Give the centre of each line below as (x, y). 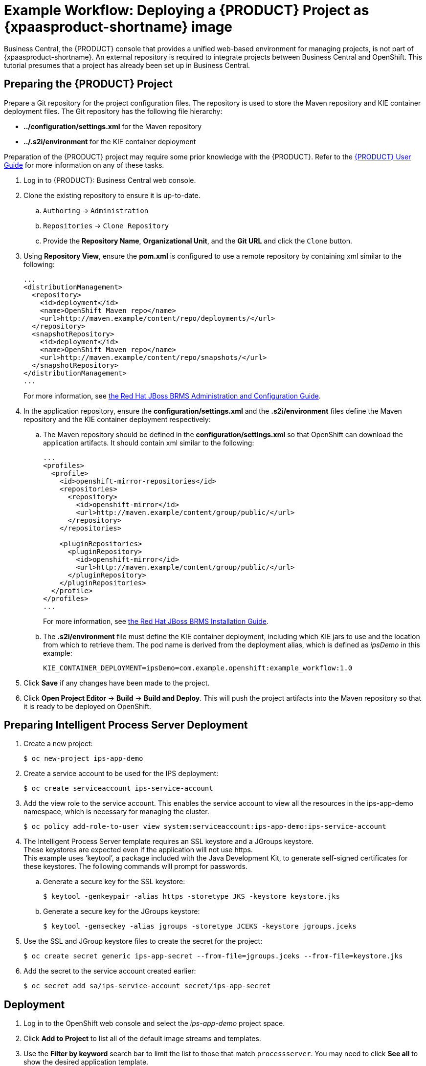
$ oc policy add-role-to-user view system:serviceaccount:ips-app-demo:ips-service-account (205, 827)
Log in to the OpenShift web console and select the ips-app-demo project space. (154, 1023)
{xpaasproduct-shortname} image (118, 27)
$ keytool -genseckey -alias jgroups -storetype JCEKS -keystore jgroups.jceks (200, 926)
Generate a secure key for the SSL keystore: (114, 882)
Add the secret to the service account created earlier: (110, 971)
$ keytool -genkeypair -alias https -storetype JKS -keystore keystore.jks (191, 897)
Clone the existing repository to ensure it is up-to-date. (112, 195)
